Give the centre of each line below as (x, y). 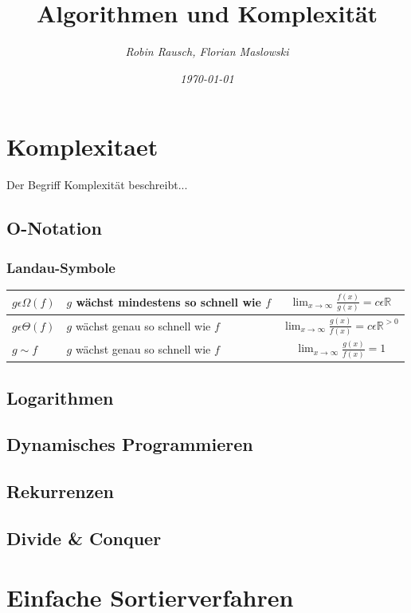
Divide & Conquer (84, 538)
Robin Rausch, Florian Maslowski (207, 51)
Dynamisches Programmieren (130, 444)
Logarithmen (60, 397)
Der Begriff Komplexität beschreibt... (97, 185)
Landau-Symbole (61, 267)
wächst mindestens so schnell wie (168, 302)
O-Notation (54, 228)
